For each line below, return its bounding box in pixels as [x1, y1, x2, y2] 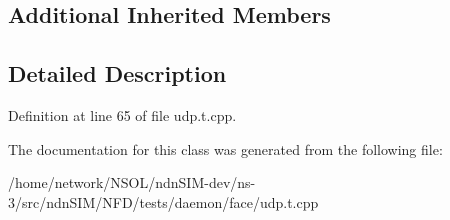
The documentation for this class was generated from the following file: [8, 138, 443, 159]
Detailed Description [8, 58, 227, 89]
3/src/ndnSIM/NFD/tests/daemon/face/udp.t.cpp [8, 191, 319, 212]
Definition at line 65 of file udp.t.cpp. [8, 104, 237, 125]
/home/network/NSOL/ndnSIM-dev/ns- [8, 172, 256, 193]
